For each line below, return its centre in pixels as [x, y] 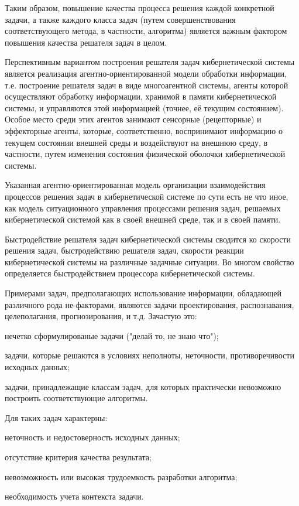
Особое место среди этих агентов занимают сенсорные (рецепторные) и [133, 119]
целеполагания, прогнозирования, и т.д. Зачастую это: [101, 316]
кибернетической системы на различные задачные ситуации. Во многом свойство [149, 261]
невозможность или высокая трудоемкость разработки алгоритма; [121, 476]
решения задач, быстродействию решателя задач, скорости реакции [124, 250]
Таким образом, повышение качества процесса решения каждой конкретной [140, 8]
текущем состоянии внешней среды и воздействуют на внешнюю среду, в [136, 142]
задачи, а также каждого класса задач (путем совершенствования [120, 19]
